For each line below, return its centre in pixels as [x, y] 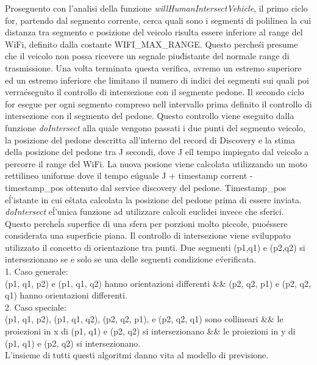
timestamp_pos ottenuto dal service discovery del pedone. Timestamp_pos [146, 187]
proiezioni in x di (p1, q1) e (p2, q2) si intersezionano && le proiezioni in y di [150, 331]
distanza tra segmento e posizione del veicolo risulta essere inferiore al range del [154, 32]
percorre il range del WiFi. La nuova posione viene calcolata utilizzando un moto [156, 163]
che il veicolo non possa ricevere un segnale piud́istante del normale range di [147, 56]
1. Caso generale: [37, 271]
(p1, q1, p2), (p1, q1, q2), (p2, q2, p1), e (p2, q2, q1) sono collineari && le [144, 319]
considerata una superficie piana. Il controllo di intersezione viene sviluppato [148, 235]
